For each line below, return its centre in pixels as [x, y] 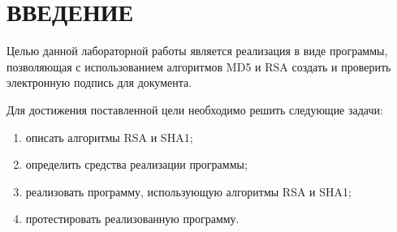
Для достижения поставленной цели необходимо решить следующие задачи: [195, 109]
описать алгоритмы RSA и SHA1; [109, 137]
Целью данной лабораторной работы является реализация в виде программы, [197, 51]
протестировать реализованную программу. [132, 219]
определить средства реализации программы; [136, 164]
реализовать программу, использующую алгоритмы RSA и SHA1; [188, 191]
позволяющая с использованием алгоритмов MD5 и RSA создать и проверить [199, 66]
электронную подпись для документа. [99, 82]
